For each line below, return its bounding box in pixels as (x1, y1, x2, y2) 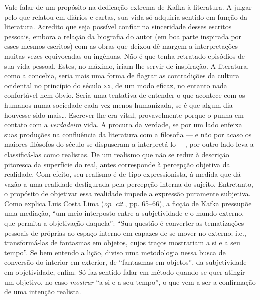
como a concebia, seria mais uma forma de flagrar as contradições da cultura (4, 70, 240, 81)
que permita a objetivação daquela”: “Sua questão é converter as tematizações (4, 218, 244, 228)
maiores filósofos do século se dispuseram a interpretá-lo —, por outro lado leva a (4, 139, 254, 149)
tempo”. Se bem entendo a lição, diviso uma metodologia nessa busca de (4, 247, 226, 257)
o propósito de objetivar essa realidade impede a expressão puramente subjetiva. (4, 188, 251, 199)
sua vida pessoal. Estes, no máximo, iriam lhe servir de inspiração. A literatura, (4, 60, 249, 71)
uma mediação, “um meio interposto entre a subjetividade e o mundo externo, (4, 208, 244, 218)
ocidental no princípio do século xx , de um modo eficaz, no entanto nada (4, 80, 227, 90)
